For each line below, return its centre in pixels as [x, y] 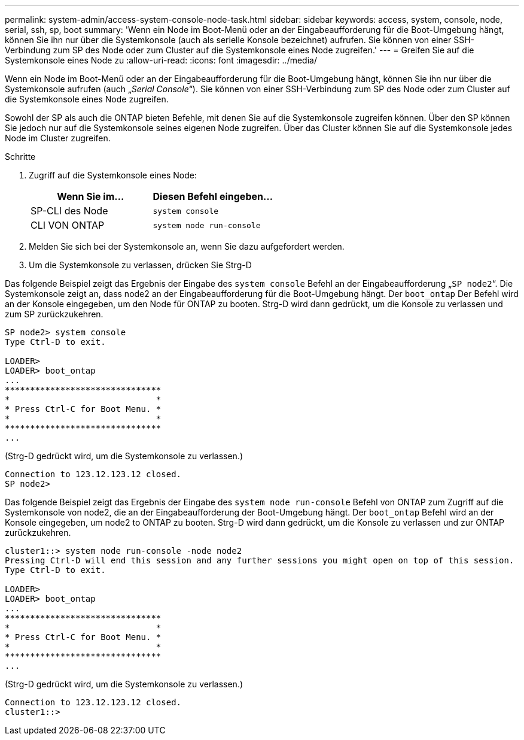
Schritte [20, 157]
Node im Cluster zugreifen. [58, 138]
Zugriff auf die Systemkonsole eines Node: [113, 175]
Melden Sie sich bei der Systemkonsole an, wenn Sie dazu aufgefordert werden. [187, 246]
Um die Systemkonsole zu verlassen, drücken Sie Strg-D [140, 265]
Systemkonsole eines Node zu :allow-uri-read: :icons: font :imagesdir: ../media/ [161, 60]
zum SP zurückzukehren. [54, 314]
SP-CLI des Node [69, 211]
